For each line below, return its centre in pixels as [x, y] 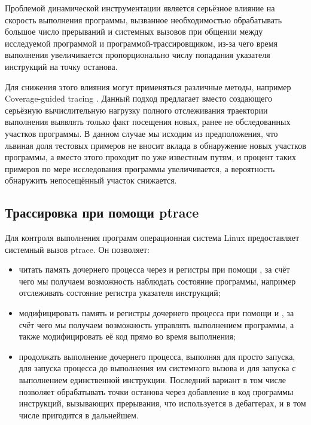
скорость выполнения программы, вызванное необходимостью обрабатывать [144, 19]
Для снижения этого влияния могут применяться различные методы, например [148, 86]
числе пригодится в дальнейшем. [79, 415]
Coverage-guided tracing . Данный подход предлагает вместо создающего [138, 98]
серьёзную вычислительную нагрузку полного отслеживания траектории [136, 110]
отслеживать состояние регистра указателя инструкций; [120, 293]
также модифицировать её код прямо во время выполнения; [127, 336]
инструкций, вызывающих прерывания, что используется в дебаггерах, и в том [162, 403]
